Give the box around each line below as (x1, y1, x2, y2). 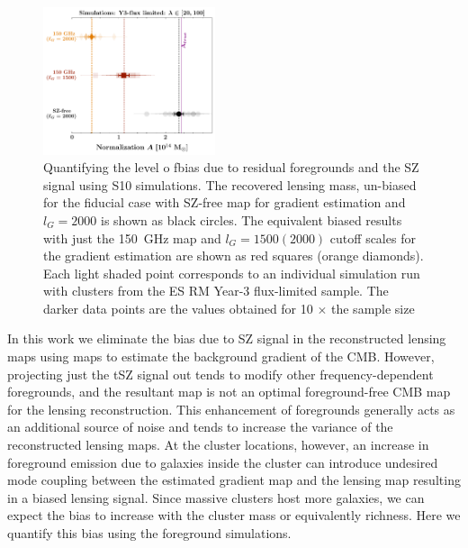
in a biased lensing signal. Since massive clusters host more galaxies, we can (7, 488, 425, 507)
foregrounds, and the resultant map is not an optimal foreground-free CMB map (7, 382, 451, 401)
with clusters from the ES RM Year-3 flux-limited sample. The (43, 281, 389, 300)
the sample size (331, 298, 415, 317)
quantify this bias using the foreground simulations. (7, 524, 292, 542)
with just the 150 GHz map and (43, 228, 221, 247)
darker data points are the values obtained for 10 (43, 298, 313, 317)
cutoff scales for (329, 228, 416, 247)
